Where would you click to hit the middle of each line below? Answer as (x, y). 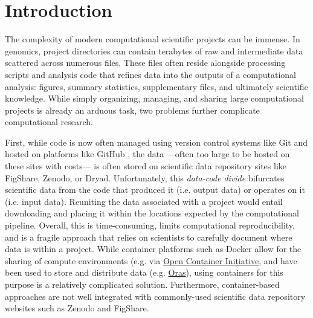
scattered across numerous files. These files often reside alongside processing (145, 63)
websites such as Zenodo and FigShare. (77, 308)
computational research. (49, 122)
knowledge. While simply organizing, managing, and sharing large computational (154, 98)
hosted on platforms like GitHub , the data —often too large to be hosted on (147, 154)
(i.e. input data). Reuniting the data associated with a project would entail (144, 201)
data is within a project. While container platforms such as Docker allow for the (153, 249)
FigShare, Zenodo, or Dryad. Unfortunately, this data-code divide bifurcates (145, 177)
